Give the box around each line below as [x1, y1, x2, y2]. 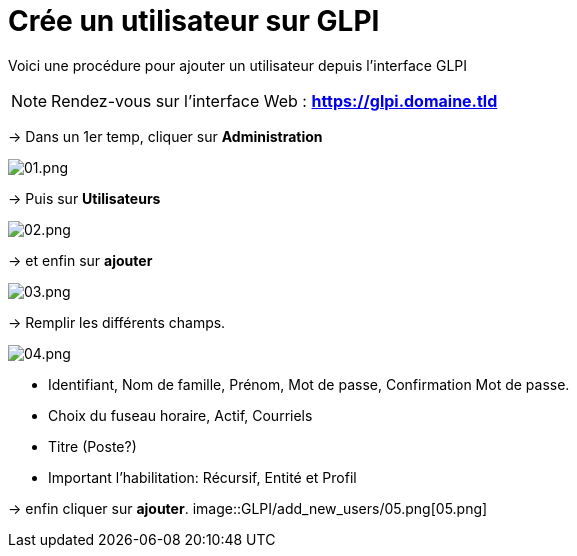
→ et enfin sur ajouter [8, 251, 153, 269]
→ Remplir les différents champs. [8, 313, 226, 331]
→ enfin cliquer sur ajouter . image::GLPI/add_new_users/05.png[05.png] [8, 499, 488, 517]
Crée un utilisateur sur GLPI [8, 4, 380, 38]
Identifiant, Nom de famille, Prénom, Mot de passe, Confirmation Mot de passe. [48, 375, 570, 393]
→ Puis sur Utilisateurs [8, 189, 161, 207]
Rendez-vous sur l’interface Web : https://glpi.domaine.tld [51, 90, 498, 111]
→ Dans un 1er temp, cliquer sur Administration [8, 127, 323, 145]
